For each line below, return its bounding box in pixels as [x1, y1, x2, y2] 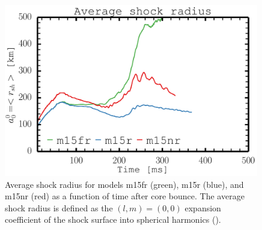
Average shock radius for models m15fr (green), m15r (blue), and [5, 178, 244, 190]
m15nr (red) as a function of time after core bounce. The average [5, 190, 245, 202]
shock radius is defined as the [5, 201, 113, 214]
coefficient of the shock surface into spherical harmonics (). [5, 213, 221, 226]
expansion [184, 201, 221, 214]
